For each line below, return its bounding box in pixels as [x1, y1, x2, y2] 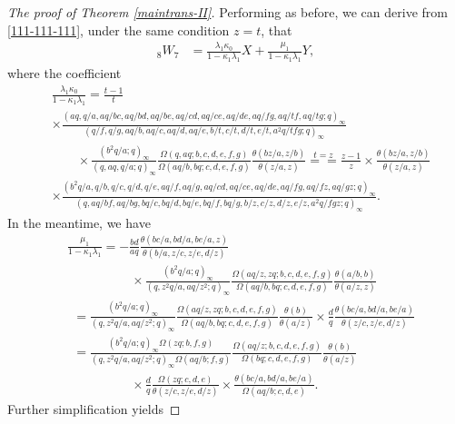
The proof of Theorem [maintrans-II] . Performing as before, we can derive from [7, 3, 448, 21]
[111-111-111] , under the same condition [7, 20, 230, 39]
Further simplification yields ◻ [7, 399, 181, 419]
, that [261, 20, 292, 39]
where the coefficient [7, 64, 122, 83]
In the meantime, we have [7, 212, 151, 232]
